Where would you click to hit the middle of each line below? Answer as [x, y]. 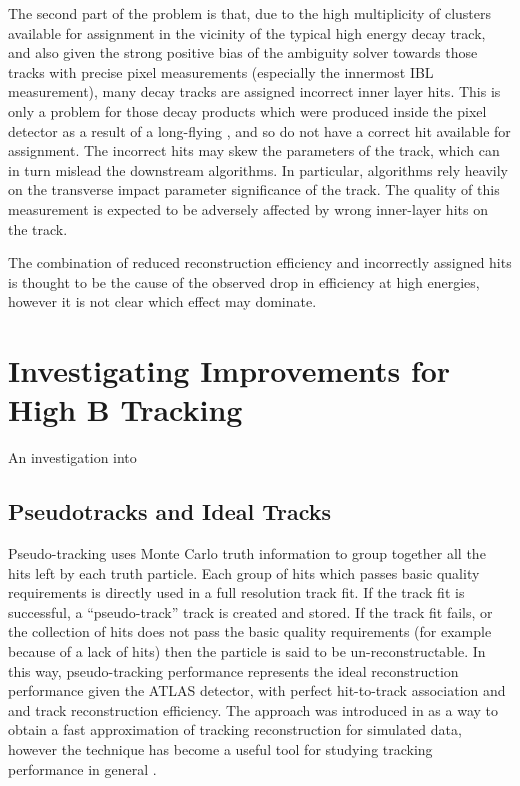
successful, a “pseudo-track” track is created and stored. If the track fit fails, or [250, 611]
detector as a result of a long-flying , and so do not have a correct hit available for [259, 130]
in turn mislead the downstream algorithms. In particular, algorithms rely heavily [258, 169]
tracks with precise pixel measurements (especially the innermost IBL [221, 71]
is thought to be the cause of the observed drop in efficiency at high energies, [244, 281]
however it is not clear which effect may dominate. [162, 301]
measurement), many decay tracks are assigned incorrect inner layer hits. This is [254, 91]
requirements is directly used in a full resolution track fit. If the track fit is [236, 592]
